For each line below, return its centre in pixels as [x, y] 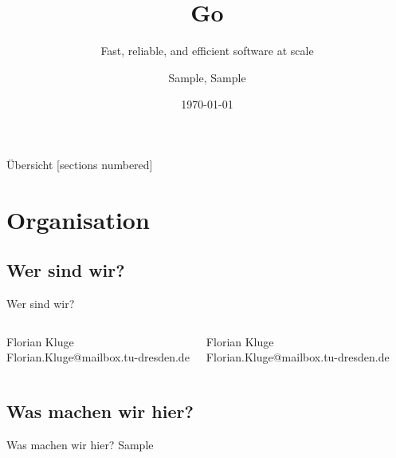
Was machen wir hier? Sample [80, 445]
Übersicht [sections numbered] [80, 164]
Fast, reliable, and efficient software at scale [207, 51]
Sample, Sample [207, 77]
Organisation [78, 219]
